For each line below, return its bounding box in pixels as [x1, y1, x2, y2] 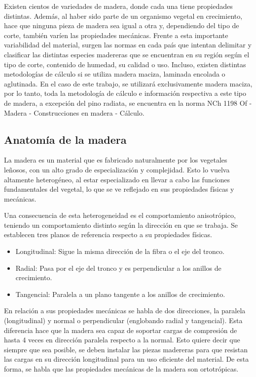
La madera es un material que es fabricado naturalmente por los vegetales [4, 155, 227, 165]
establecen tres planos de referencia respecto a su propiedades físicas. [4, 229, 212, 240]
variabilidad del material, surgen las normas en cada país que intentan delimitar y [4, 40, 252, 50]
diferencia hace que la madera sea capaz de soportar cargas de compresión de [4, 325, 237, 335]
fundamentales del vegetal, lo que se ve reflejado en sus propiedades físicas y [4, 184, 234, 194]
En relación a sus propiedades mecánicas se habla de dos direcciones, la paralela [4, 305, 246, 316]
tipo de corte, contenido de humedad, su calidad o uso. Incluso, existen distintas [4, 59, 246, 69]
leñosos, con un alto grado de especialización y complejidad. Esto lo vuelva [4, 164, 230, 174]
